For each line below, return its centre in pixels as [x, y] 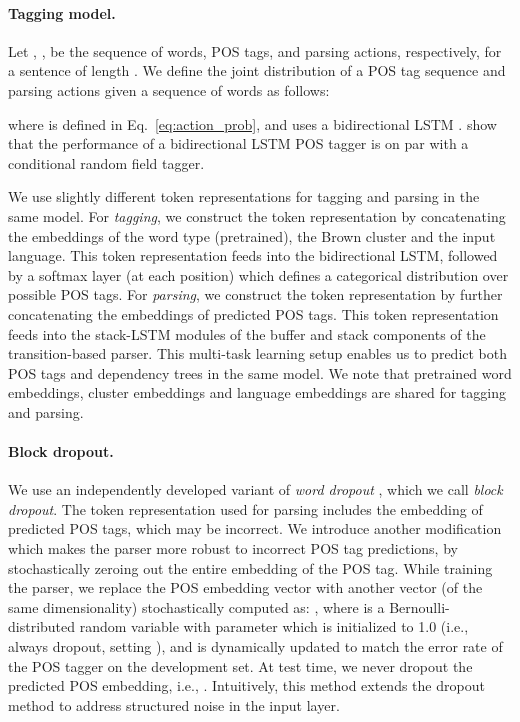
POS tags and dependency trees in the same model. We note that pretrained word [260, 372]
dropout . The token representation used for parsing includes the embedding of [245, 508]
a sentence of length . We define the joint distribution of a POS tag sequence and [257, 70]
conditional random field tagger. [106, 162]
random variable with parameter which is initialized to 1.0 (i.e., [274, 626]
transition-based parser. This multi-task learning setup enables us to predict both [257, 353]
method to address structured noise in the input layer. [174, 704]
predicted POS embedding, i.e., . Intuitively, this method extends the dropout [246, 685]
